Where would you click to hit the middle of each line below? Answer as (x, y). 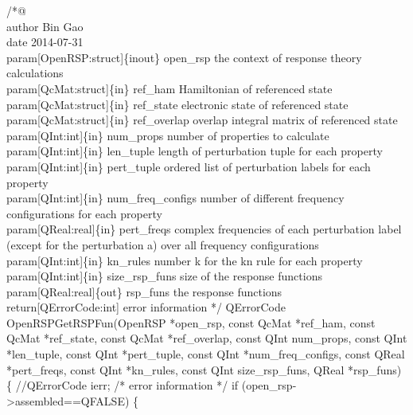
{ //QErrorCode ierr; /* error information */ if (123, 385)
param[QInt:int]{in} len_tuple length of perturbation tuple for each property (195, 151)
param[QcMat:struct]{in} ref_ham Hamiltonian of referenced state (169, 88)
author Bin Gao (45, 26)
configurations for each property (84, 213)
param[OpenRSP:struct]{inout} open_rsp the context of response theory (184, 57)
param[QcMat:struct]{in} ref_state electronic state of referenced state (177, 104)
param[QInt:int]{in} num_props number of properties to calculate (168, 135)
